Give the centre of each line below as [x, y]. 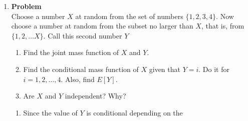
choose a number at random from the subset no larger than [102, 26]
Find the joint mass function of [71, 52]
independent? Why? [95, 96]
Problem [26, 6]
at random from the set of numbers [129, 16]
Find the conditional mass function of [81, 69]
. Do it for [214, 69]
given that [165, 69]
